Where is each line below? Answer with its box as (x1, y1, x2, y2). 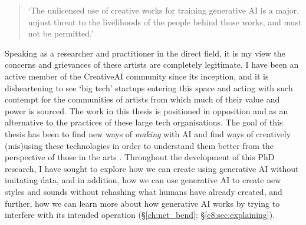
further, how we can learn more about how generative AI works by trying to (5, 197, 280, 209)
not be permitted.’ (28, 27, 93, 39)
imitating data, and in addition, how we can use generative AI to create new (5, 174, 281, 186)
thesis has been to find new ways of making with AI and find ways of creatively (5, 127, 291, 140)
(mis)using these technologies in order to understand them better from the (5, 139, 274, 151)
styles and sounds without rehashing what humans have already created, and (5, 185, 282, 197)
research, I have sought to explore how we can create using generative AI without (5, 162, 299, 174)
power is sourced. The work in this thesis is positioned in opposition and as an (5, 104, 288, 117)
